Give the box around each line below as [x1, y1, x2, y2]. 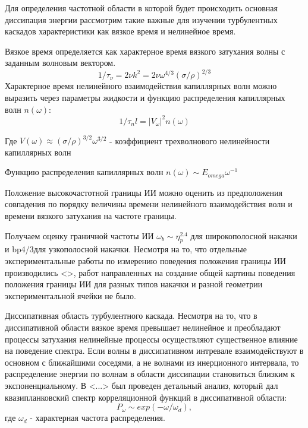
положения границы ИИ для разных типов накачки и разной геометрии [5, 278, 263, 290]
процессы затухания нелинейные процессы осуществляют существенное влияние [5, 332, 298, 345]
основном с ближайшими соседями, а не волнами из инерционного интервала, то [5, 356, 299, 368]
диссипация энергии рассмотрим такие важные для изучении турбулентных [5, 13, 278, 26]
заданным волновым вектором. [5, 56, 116, 69]
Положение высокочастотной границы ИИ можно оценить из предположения [5, 186, 283, 198]
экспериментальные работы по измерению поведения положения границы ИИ [5, 255, 286, 267]
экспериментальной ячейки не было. [5, 289, 137, 302]
